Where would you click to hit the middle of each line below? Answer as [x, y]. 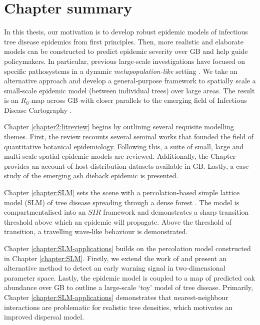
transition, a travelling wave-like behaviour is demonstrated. [96, 231]
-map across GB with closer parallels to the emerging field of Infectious [138, 100]
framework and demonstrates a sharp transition [176, 212]
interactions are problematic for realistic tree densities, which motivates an [118, 307]
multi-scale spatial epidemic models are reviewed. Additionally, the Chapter [120, 156]
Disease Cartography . [38, 110]
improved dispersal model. [44, 317]
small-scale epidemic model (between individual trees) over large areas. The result [129, 90]
